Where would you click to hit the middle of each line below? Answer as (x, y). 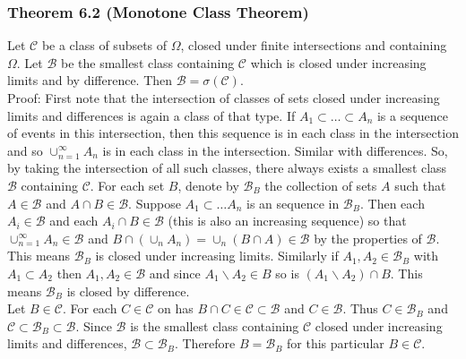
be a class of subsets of (104, 45)
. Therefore (205, 343)
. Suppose (155, 203)
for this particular (336, 343)
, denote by (208, 185)
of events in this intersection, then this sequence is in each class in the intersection (233, 133)
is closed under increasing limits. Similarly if (217, 256)
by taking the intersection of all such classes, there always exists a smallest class (227, 168)
